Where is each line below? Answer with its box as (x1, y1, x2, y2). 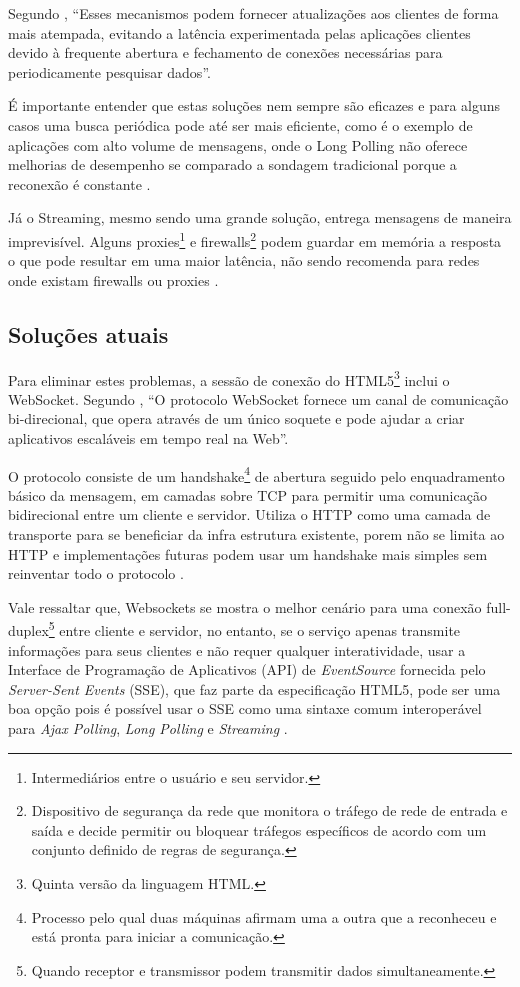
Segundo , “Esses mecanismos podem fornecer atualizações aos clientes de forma (8, 3, 499, 23)
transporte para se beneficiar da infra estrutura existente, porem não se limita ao (8, 524, 505, 545)
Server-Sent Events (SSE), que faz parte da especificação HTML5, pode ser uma (8, 678, 501, 699)
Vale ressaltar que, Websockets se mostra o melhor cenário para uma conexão (8, 596, 482, 617)
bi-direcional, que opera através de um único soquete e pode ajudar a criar (8, 408, 465, 429)
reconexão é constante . (8, 173, 151, 194)
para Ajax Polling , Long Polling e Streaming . (8, 718, 288, 739)
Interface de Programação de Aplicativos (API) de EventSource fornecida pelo (8, 659, 486, 680)
